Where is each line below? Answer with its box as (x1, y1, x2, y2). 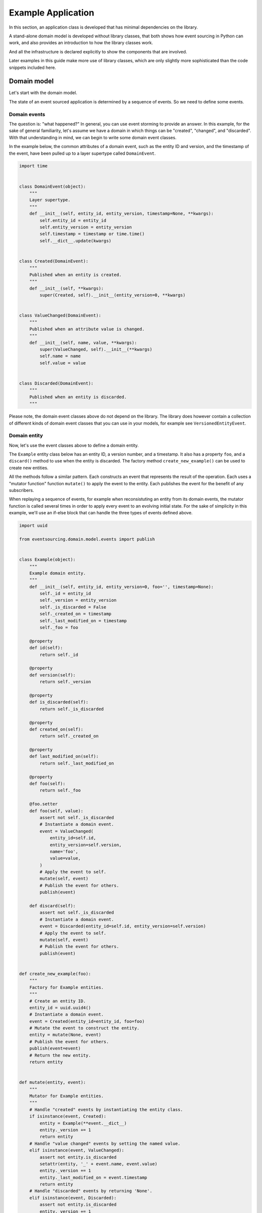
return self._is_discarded (39, 706, 104, 712)
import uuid (19, 523, 48, 528)
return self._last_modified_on (39, 760, 114, 766)
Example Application (9, 7, 95, 18)
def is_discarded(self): (29, 699, 89, 705)
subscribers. (9, 488, 34, 493)
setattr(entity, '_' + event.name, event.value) (39, 1161, 158, 1166)
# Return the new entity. (29, 1052, 91, 1058)
